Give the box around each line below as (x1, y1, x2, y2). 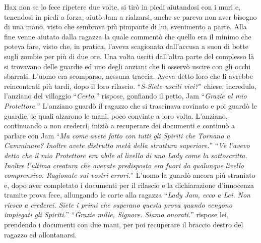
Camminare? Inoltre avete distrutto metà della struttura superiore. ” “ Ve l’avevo (4, 140, 250, 151)
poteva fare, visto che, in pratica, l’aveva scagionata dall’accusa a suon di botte (4, 41, 248, 52)
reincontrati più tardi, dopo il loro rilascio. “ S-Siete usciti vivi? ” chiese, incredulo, (4, 80, 256, 91)
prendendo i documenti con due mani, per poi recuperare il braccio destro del (4, 219, 243, 230)
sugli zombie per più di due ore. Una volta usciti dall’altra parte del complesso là (4, 51, 254, 61)
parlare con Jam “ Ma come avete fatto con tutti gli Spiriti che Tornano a (4, 130, 230, 140)
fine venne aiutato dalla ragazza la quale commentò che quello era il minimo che (4, 31, 251, 41)
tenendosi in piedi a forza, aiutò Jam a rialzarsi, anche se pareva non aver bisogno (4, 11, 257, 22)
